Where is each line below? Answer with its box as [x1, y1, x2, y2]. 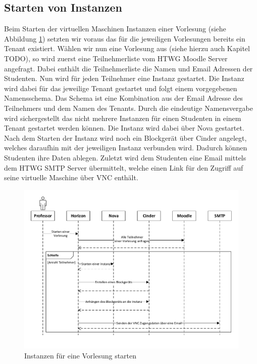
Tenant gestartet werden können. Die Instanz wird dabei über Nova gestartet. [4, 123, 244, 133]
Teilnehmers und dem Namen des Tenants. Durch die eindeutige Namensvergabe [4, 102, 253, 113]
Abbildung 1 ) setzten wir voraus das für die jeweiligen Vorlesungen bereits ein [4, 33, 245, 44]
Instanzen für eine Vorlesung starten [24, 350, 137, 360]
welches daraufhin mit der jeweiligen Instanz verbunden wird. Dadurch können [4, 142, 247, 153]
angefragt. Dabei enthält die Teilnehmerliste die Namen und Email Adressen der [4, 63, 253, 73]
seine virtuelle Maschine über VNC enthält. [4, 172, 138, 183]
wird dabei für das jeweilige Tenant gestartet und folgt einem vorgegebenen [4, 83, 237, 93]
